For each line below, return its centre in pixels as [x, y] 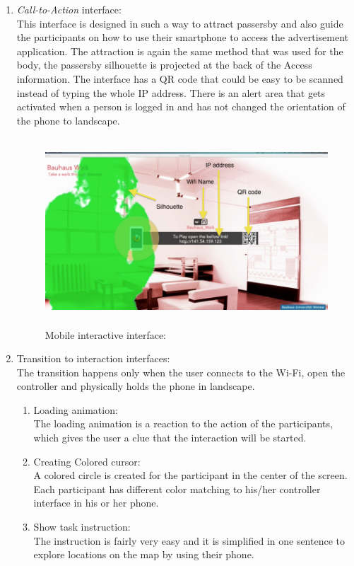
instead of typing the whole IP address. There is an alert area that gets [171, 92]
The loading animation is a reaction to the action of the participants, [183, 423]
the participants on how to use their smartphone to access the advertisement [182, 37]
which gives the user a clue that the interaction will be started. [170, 438]
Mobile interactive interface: [105, 334]
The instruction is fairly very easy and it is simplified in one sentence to [189, 540]
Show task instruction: [82, 527]
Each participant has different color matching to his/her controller [177, 489]
